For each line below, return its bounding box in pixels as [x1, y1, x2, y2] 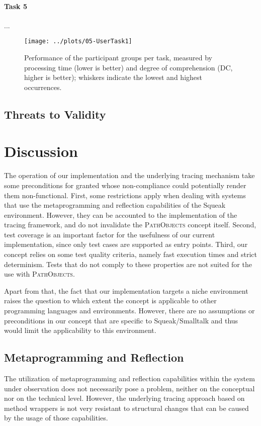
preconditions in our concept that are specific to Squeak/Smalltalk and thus [4, 315, 238, 325]
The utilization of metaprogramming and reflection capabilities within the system [4, 373, 255, 384]
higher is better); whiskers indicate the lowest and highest [24, 72, 202, 82]
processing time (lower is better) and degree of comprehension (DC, [24, 62, 233, 72]
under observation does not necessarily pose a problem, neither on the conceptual [4, 383, 255, 393]
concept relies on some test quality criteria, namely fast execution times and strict [4, 249, 257, 260]
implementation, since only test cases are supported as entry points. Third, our [4, 239, 248, 249]
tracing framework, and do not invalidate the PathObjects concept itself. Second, [4, 219, 256, 230]
